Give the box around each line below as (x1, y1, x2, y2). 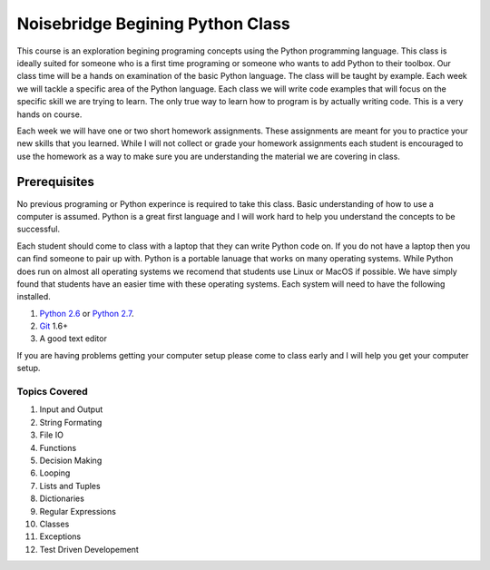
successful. (16, 223, 61, 235)
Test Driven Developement (39, 544, 140, 555)
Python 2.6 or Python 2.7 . (39, 308, 134, 319)
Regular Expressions (39, 506, 117, 516)
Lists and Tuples (39, 480, 101, 491)
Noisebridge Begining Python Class (16, 14, 290, 34)
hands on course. (16, 109, 83, 120)
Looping (39, 467, 71, 478)
